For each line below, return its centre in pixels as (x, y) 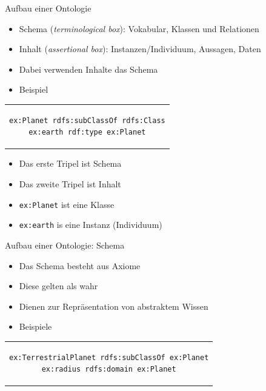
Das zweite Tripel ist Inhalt (70, 184)
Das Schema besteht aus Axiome (80, 265)
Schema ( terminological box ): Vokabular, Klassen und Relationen (139, 28)
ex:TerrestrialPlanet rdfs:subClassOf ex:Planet (109, 357)
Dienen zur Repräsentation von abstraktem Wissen (114, 306)
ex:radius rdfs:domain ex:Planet (109, 369)
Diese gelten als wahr (58, 286)
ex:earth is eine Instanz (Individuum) (91, 225)
